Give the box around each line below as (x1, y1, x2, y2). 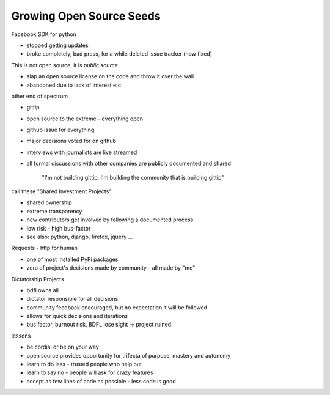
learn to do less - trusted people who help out (26, 361, 142, 368)
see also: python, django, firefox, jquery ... (26, 233, 133, 240)
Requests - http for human (11, 245, 78, 252)
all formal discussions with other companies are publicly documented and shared (26, 160, 232, 168)
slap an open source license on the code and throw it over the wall (26, 73, 194, 80)
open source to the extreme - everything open (26, 115, 144, 122)
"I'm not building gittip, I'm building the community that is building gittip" (42, 174, 224, 181)
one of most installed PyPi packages (26, 256, 119, 263)
